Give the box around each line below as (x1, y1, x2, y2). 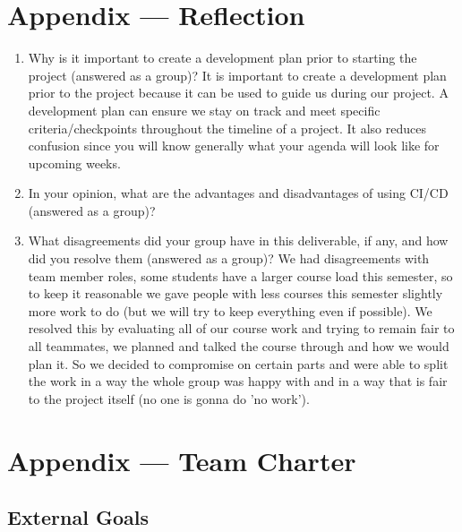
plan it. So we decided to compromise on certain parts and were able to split (28, 354, 449, 373)
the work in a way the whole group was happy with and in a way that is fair (28, 372, 448, 390)
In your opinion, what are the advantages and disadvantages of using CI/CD (28, 184, 449, 202)
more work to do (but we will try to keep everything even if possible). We (28, 301, 432, 320)
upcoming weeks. (28, 153, 121, 172)
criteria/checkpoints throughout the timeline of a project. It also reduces (28, 118, 426, 137)
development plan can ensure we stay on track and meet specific (28, 100, 381, 119)
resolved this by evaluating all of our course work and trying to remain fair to (28, 319, 455, 338)
